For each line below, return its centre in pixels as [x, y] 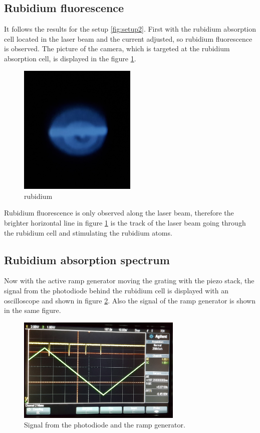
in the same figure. [33, 310]
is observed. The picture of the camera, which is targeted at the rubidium [117, 48]
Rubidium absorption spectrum [87, 259]
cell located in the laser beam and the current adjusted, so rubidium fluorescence [128, 38]
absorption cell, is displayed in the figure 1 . [70, 58]
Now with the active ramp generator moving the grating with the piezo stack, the [129, 281]
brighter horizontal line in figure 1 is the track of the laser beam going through [125, 223]
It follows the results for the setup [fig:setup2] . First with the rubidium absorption [130, 29]
